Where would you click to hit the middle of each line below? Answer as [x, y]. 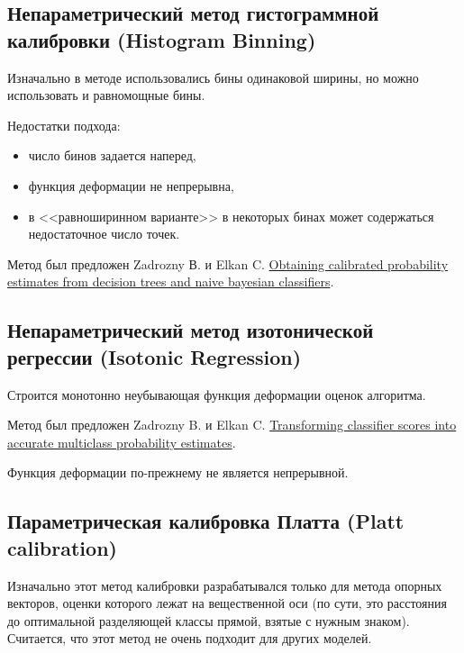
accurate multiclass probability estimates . [122, 442]
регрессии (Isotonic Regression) [155, 356]
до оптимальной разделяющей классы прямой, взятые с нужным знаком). [209, 620]
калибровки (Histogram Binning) [162, 39]
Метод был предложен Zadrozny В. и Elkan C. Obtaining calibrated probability [228, 263]
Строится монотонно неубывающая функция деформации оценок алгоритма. [217, 394]
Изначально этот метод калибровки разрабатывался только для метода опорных [225, 585]
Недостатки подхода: [64, 125]
